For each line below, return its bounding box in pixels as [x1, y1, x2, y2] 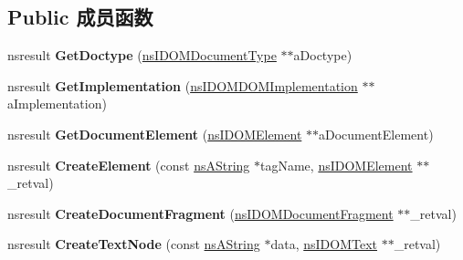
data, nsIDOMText [270, 234, 378, 254]
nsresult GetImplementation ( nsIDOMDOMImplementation [7, 76, 358, 95]
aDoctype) [293, 46, 353, 65]
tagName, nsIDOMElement [260, 155, 413, 174]
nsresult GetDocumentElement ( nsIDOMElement [7, 124, 302, 143]
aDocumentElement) [319, 124, 434, 143]
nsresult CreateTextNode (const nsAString [7, 234, 260, 254]
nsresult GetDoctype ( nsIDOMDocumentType [7, 46, 277, 65]
